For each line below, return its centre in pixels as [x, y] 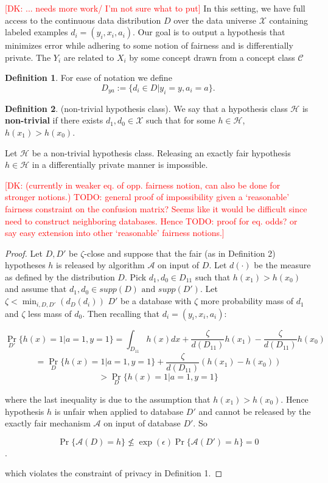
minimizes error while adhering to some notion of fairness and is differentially [149, 45]
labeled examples [37, 32]
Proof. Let [24, 253]
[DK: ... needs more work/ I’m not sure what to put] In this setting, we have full [155, 8]
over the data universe [215, 20]
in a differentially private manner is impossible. [120, 165]
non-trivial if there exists [54, 120]
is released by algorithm [100, 265]
